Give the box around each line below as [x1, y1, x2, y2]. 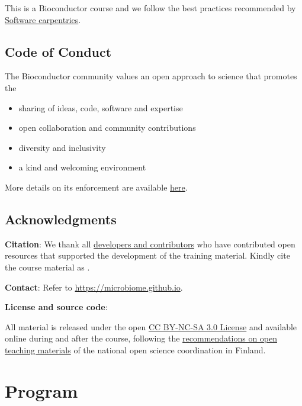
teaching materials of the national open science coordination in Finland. [5, 343, 266, 356]
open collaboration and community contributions [18, 121, 196, 134]
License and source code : [5, 301, 108, 313]
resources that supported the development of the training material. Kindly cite [5, 249, 290, 262]
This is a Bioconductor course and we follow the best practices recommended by [5, 2, 296, 14]
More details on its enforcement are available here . [5, 181, 188, 193]
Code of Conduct [5, 42, 112, 60]
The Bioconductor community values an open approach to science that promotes [5, 70, 297, 82]
